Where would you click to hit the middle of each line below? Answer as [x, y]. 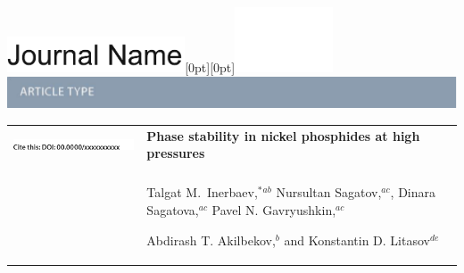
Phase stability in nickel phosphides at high [283, 135]
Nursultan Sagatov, [329, 192]
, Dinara [413, 192]
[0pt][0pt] [210, 67]
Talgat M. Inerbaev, [202, 192]
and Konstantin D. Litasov [357, 240]
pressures [176, 153]
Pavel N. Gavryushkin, [274, 209]
